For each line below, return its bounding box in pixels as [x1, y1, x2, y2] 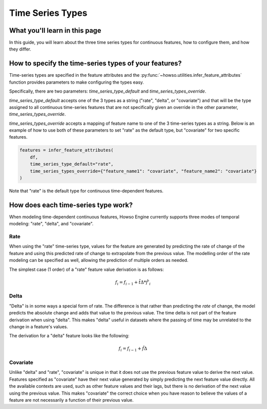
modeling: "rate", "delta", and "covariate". [9, 221, 94, 227]
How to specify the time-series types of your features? [9, 59, 182, 68]
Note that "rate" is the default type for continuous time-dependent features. [9, 188, 164, 194]
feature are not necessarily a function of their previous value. [9, 397, 133, 403]
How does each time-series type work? [9, 201, 133, 209]
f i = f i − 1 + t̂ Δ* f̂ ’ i [115, 279, 151, 286]
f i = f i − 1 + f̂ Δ [118, 346, 148, 353]
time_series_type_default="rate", [30, 161, 114, 167]
